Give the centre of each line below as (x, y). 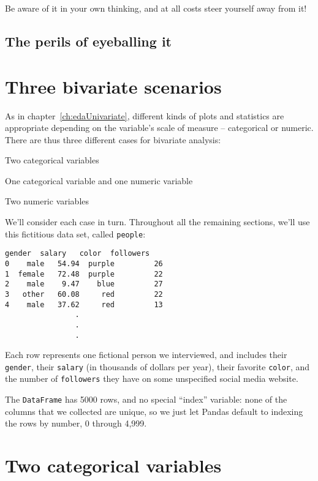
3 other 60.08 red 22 (84, 294)
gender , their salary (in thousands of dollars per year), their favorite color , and (157, 366)
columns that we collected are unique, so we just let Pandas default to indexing (154, 411)
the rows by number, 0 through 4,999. (76, 423)
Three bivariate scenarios (113, 86)
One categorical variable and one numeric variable (99, 180)
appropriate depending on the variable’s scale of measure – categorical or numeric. (159, 128)
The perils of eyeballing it (88, 41)
